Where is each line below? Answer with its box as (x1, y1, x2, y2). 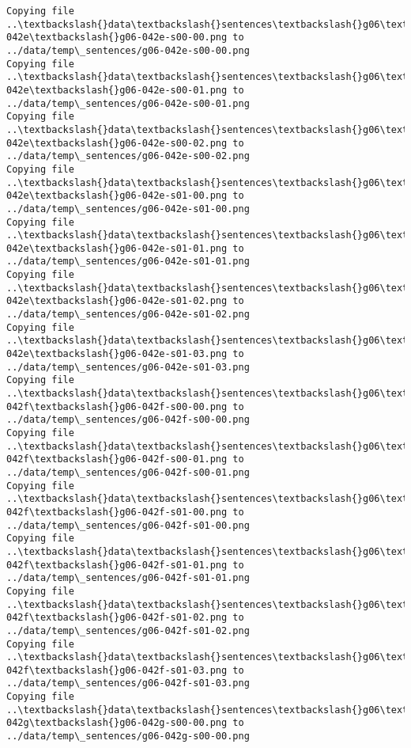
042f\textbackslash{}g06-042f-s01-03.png (6, 664, 228, 676)
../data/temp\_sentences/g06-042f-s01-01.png (6, 572, 250, 584)
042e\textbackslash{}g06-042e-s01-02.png (6, 295, 228, 307)
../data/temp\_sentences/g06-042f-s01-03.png (6, 678, 250, 689)
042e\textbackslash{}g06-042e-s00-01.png (6, 84, 228, 96)
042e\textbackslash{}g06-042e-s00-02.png (6, 137, 228, 149)
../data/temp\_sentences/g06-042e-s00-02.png (6, 150, 250, 162)
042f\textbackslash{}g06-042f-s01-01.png (6, 559, 228, 571)
